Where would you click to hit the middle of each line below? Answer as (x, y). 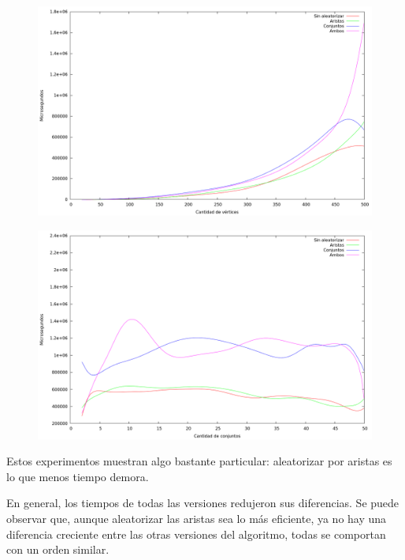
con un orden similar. (58, 549)
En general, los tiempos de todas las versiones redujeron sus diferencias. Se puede (203, 503)
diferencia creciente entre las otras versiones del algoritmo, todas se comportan (196, 534)
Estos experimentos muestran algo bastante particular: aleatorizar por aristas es (199, 461)
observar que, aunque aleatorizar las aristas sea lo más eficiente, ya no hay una (197, 518)
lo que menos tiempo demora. (78, 476)
